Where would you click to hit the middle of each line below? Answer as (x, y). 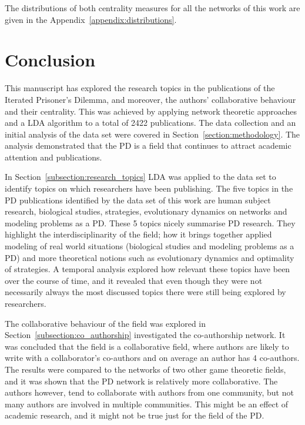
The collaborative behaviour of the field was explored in (105, 323)
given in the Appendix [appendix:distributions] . (91, 19)
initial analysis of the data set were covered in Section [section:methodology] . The (152, 134)
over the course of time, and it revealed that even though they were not (134, 280)
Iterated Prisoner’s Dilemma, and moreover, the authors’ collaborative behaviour (150, 99)
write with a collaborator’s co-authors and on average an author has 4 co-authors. (152, 358)
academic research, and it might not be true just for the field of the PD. (135, 415)
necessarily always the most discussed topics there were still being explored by (145, 292)
